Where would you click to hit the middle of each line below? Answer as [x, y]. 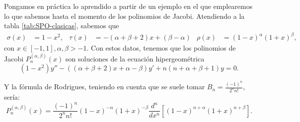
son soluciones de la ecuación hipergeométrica [135, 58]
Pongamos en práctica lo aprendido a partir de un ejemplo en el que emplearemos [128, 6]
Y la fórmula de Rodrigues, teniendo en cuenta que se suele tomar [105, 87]
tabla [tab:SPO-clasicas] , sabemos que [62, 26]
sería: [12, 97]
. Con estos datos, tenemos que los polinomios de [161, 48]
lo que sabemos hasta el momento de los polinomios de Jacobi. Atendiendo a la [124, 16]
